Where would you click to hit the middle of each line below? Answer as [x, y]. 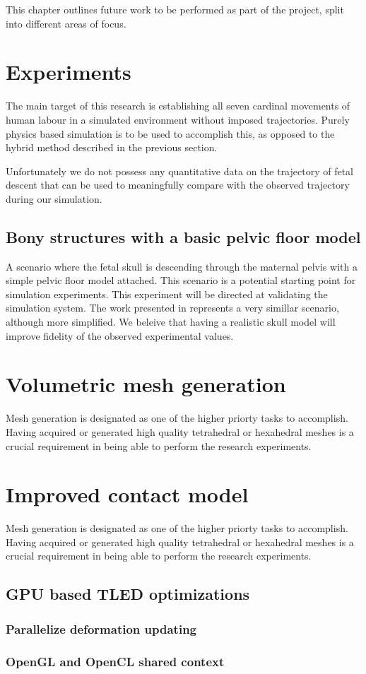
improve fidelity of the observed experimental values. [120, 335]
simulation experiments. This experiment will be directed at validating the [167, 294]
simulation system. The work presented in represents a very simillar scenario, [172, 308]
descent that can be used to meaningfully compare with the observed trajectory [178, 185]
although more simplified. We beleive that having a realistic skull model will [171, 322]
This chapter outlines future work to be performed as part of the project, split [175, 9]
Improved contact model [127, 494]
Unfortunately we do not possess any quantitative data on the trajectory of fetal [180, 171]
